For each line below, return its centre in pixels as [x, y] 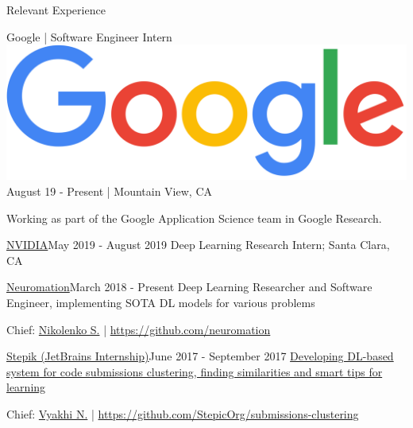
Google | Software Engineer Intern [89, 36]
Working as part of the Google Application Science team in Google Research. [194, 218]
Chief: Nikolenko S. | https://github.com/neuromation [139, 329]
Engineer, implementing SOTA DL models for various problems [161, 303]
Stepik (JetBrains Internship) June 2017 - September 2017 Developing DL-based [200, 356]
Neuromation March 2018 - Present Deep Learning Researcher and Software [189, 287]
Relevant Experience [56, 10]
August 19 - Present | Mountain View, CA [109, 191]
